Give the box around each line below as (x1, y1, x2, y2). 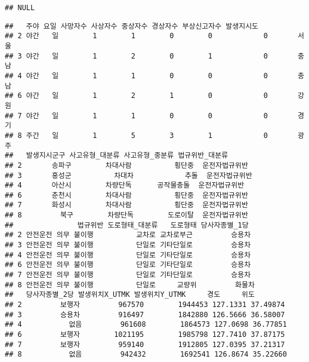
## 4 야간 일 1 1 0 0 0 (5, 71, 268, 80)
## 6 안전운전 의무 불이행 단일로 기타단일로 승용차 (5, 260, 251, 269)
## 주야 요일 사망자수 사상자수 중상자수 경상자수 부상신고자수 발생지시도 (5, 22, 259, 30)
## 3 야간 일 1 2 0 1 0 (5, 51, 268, 60)
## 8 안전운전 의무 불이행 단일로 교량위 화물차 (5, 280, 255, 289)
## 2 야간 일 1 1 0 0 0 (5, 32, 268, 41)
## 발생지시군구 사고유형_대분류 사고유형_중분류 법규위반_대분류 (5, 151, 228, 160)
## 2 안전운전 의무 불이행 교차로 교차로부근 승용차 (5, 231, 251, 240)
